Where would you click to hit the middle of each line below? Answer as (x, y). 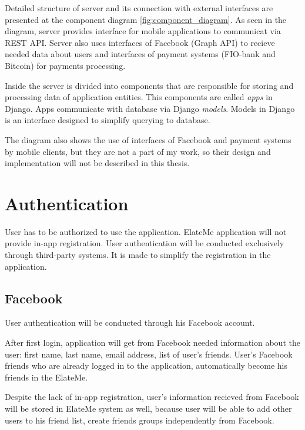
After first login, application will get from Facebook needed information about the (152, 343)
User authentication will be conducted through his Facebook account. (130, 322)
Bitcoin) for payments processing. (65, 65)
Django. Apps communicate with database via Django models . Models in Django (150, 108)
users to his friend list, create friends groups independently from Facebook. (140, 420)
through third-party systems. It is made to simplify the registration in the (138, 255)
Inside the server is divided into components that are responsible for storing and (149, 85)
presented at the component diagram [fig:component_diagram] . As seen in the (146, 19)
